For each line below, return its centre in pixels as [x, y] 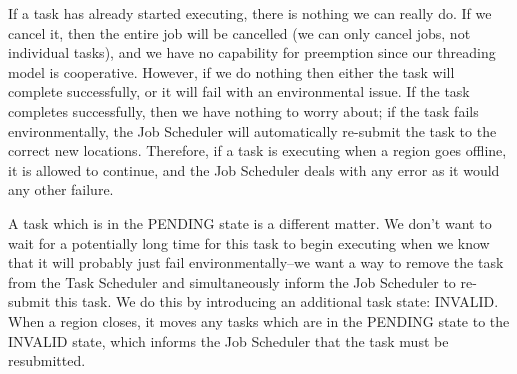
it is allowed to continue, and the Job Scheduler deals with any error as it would [254, 169]
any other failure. [61, 189]
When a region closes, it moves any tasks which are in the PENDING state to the [259, 320]
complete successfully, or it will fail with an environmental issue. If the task [239, 91]
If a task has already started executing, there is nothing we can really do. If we [250, 13]
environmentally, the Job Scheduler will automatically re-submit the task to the [252, 130]
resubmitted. [47, 360]
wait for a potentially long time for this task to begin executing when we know [249, 242]
